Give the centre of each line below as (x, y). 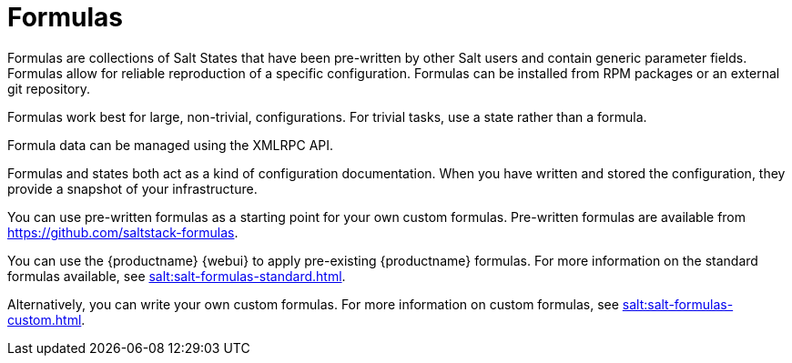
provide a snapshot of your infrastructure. (132, 188)
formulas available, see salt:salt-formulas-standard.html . (177, 276)
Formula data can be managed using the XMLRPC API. (171, 145)
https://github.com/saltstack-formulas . (123, 232)
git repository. (49, 88)
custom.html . (46, 319)
